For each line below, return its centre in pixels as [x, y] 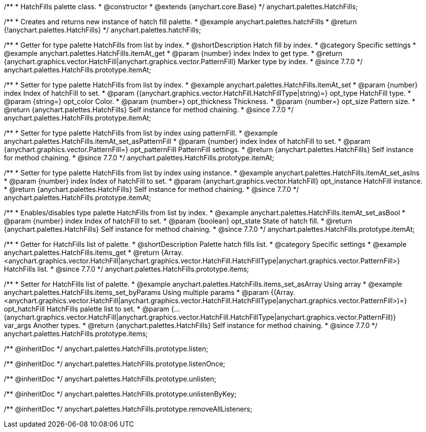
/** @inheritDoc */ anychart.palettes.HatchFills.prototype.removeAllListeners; [128, 409]
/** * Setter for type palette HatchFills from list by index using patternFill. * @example [141, 133]
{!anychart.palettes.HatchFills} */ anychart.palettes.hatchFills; [102, 30]
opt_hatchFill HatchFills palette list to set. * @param [87, 309]
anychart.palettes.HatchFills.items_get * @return [82, 252]
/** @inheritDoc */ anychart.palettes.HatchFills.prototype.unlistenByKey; [120, 394]
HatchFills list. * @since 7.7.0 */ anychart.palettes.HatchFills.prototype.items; [127, 269]
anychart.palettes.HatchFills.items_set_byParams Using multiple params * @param [137, 292]
